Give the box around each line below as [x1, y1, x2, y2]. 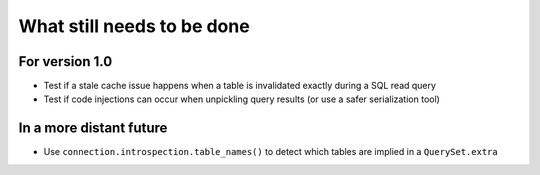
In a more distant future [18, 120, 168, 137]
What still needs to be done [18, 15, 250, 37]
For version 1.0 [18, 53, 113, 70]
